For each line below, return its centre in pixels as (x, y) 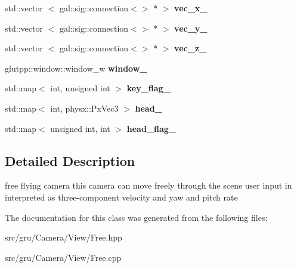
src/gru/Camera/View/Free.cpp (63, 257)
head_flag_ (151, 128)
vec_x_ (191, 8)
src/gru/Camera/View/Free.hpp (64, 237)
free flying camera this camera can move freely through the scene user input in (148, 185)
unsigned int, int (80, 128)
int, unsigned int (80, 88)
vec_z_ (191, 48)
